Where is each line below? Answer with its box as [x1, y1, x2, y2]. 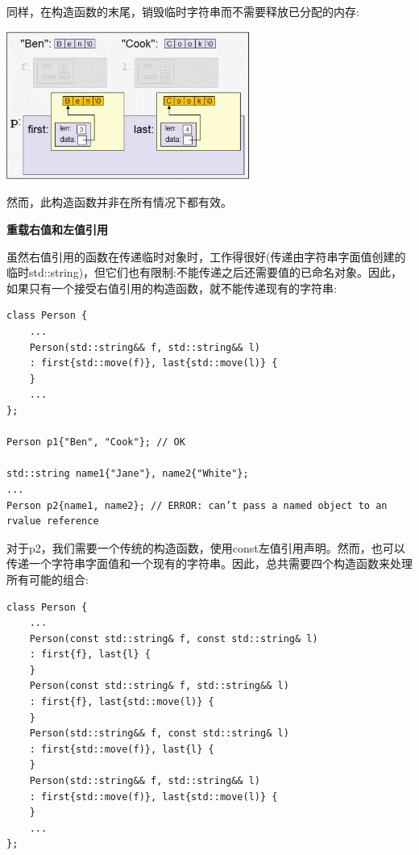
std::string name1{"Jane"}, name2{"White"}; [6, 468, 249, 480]
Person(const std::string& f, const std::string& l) [29, 632, 318, 644]
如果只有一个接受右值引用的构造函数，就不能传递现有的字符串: [6, 279, 337, 296]
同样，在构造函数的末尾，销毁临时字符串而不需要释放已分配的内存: [6, 3, 359, 19]
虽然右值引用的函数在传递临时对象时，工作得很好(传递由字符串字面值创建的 [6, 248, 406, 265]
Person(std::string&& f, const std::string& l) [29, 728, 289, 740]
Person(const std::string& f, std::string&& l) [29, 680, 289, 692]
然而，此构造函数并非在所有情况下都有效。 [6, 194, 232, 211]
